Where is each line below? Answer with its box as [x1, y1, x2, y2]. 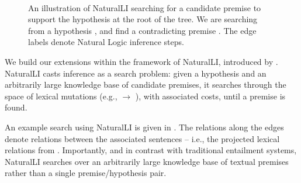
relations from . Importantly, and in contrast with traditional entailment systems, [5, 144, 297, 156]
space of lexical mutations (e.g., [5, 89, 117, 102]
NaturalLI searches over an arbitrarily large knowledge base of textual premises [5, 155, 289, 167]
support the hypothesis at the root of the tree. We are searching [28, 13, 258, 25]
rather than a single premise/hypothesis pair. [5, 167, 167, 179]
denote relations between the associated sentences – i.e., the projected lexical [5, 132, 280, 144]
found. [5, 101, 27, 113]
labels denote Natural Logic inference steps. [28, 36, 184, 48]
